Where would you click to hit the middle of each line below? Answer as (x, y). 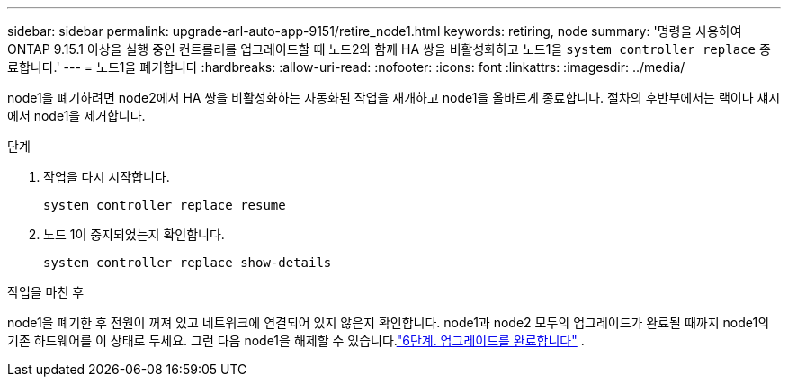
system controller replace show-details (188, 263)
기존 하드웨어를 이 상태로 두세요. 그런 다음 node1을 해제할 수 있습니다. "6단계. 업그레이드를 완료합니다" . (296, 340)
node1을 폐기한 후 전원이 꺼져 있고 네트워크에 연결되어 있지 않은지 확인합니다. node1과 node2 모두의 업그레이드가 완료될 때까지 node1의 (389, 322)
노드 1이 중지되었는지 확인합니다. (134, 234)
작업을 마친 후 (46, 292)
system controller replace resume (165, 205)
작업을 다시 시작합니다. (107, 177)
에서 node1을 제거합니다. (76, 116)
